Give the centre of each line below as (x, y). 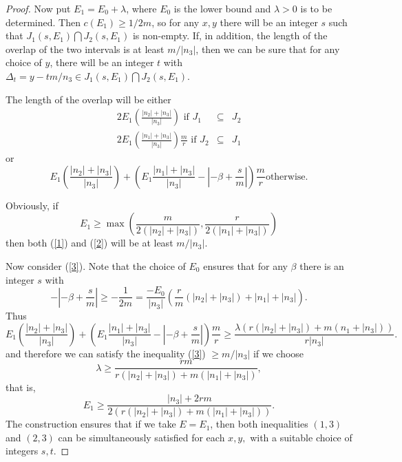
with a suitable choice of (301, 437)
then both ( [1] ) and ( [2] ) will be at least (89, 243)
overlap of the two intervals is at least (85, 49)
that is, (21, 387)
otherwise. (287, 177)
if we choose (278, 353)
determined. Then (43, 22)
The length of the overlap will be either (88, 99)
